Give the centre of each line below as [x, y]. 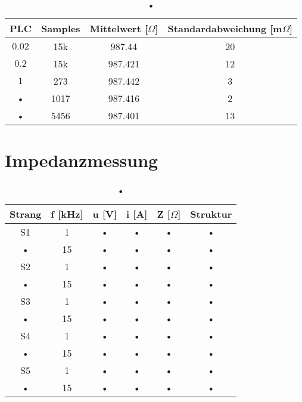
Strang [26, 214]
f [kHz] [67, 214]
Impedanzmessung [82, 160]
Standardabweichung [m [225, 28]
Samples [60, 28]
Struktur [211, 214]
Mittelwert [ [119, 28]
